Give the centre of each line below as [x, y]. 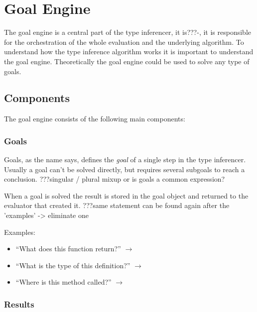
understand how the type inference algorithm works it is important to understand [129, 52]
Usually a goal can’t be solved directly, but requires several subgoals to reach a [125, 169]
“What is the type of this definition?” [73, 265]
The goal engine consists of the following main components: [95, 119]
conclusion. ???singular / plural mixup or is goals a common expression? [115, 179]
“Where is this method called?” [64, 282]
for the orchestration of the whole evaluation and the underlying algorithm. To [124, 42]
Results [19, 304]
